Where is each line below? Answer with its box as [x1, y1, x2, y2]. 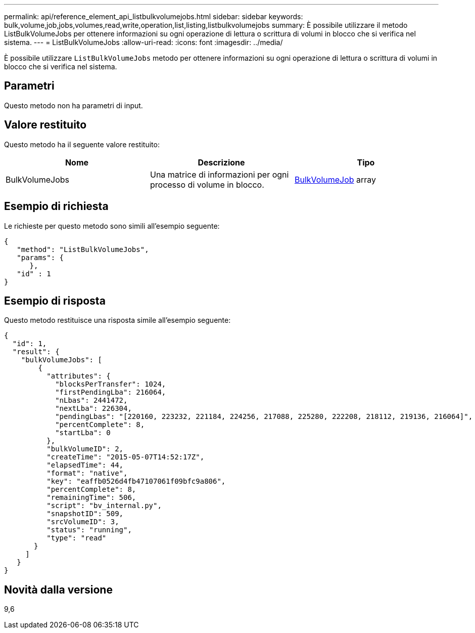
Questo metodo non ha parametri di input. [4, 101, 143, 110]
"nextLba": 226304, [55, 404, 132, 413]
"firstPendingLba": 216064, [55, 388, 166, 397]
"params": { [17, 253, 64, 262]
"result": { [12, 348, 60, 356]
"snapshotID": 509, [46, 510, 124, 518]
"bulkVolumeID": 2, [46, 445, 124, 453]
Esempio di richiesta [4, 200, 109, 213]
